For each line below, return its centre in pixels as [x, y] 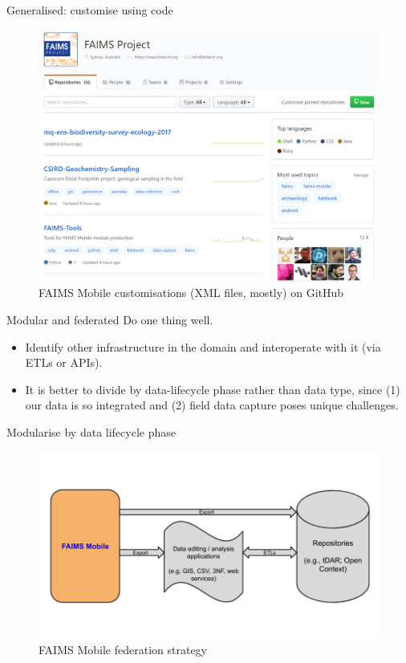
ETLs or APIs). [64, 362]
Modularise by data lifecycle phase [91, 432]
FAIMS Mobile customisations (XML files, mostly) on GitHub [191, 293]
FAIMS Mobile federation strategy [123, 650]
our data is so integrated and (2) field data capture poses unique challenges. [212, 405]
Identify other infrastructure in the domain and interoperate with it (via [203, 346]
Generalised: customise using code [90, 10]
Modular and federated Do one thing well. [110, 320]
